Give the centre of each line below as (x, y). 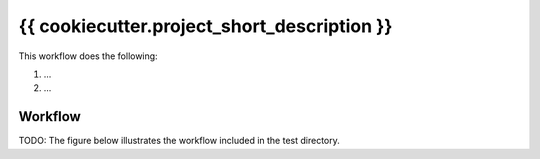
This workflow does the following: (88, 56)
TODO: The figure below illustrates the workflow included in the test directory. (179, 141)
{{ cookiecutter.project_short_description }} (205, 26)
